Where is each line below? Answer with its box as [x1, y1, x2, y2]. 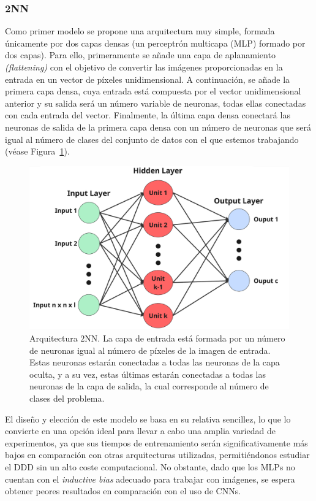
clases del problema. [29, 391, 105, 404]
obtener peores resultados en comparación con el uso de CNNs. [5, 484, 241, 497]
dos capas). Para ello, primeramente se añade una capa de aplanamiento [5, 48, 276, 61]
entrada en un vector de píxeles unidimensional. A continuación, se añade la [5, 72, 290, 85]
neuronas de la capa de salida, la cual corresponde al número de [29, 380, 269, 392]
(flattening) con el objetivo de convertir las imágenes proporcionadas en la [5, 61, 283, 73]
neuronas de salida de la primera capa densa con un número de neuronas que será [5, 120, 311, 133]
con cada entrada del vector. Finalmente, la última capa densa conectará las [5, 109, 290, 121]
